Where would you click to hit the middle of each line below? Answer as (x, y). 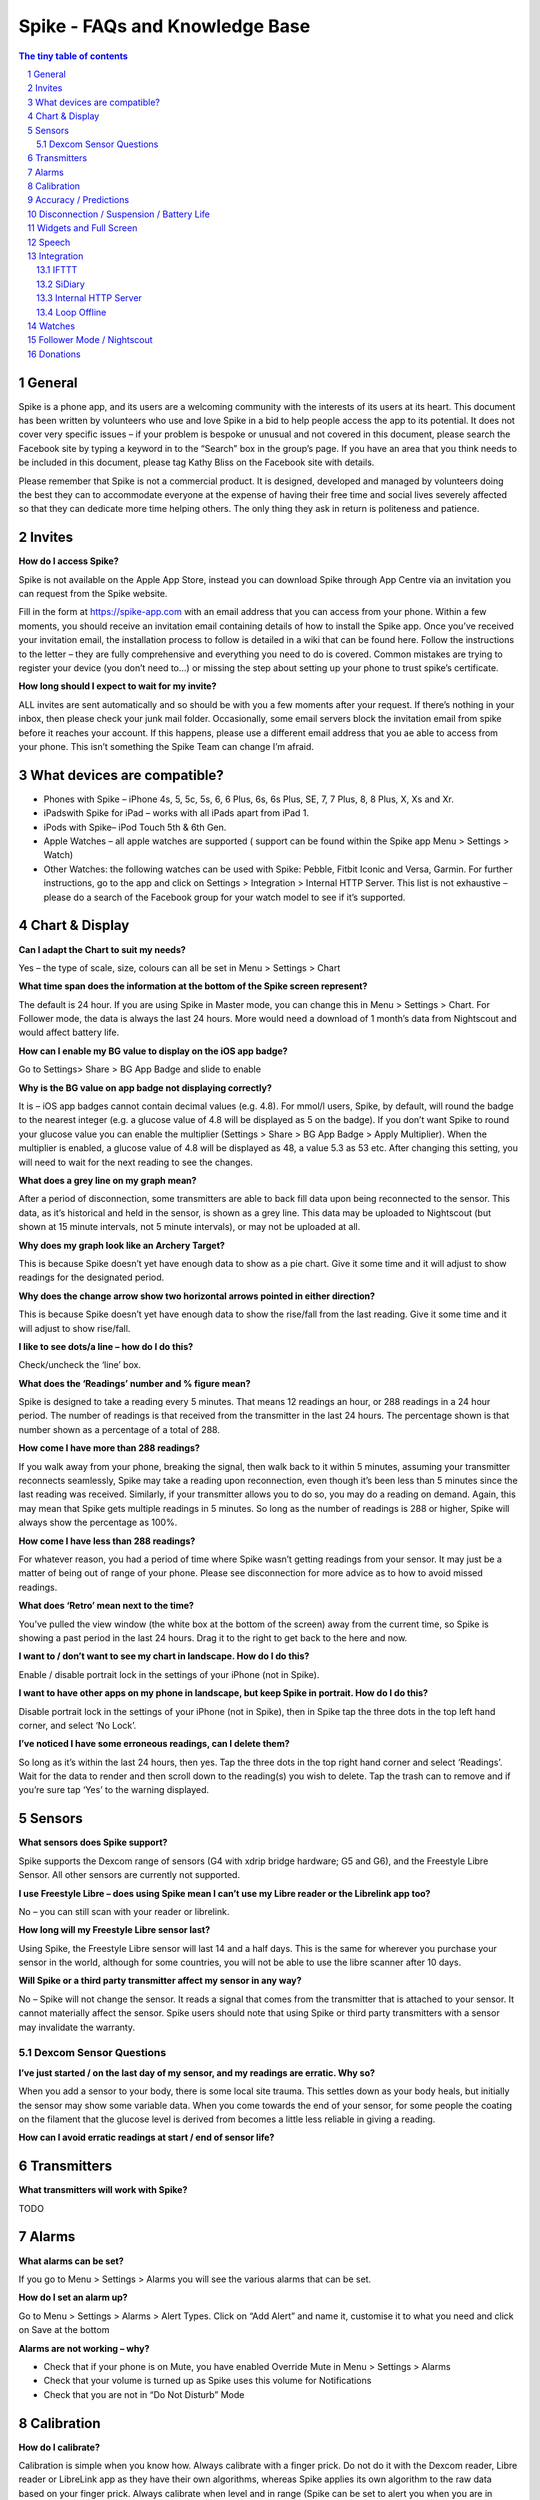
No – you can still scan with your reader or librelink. (124, 1911)
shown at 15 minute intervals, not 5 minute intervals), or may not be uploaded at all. (189, 1227)
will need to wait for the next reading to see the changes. (136, 1162)
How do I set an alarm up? (73, 2297)
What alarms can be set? (71, 2261)
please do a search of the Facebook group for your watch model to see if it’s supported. (224, 897)
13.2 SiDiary (60, 284)
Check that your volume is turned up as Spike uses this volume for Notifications (207, 2381)
